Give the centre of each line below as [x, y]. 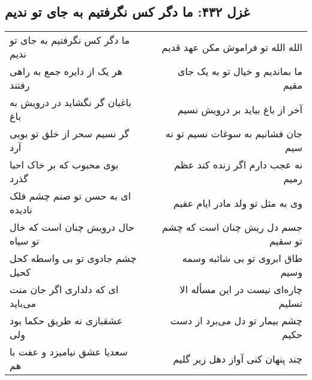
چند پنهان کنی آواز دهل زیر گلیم [238, 358]
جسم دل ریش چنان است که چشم [232, 227]
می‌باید [23, 303]
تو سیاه [25, 241]
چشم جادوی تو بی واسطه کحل [73, 258]
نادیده [21, 210]
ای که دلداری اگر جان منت [64, 289]
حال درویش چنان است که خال [72, 227]
